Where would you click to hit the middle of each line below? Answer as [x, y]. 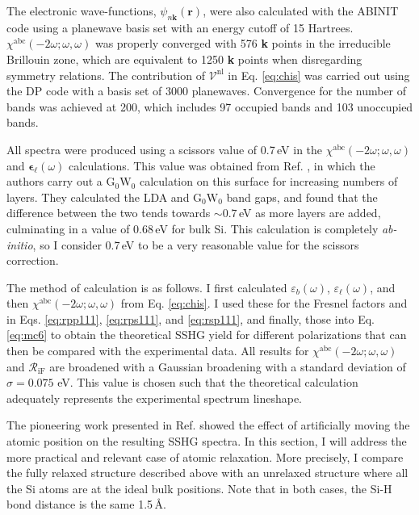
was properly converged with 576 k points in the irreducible [243, 43]
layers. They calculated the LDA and [98, 197]
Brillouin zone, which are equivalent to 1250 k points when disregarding [184, 59]
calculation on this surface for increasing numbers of [268, 181]
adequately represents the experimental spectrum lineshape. [155, 398]
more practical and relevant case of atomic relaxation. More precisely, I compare [205, 456]
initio [20, 244]
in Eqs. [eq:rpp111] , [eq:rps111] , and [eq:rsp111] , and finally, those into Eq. [191, 318]
